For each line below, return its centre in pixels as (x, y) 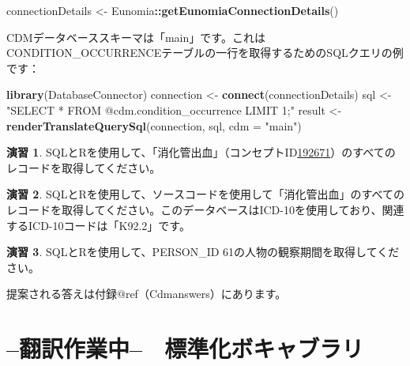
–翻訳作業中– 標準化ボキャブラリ (185, 348)
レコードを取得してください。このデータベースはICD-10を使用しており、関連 (205, 209)
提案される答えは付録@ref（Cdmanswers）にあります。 (147, 294)
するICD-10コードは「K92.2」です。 (98, 225)
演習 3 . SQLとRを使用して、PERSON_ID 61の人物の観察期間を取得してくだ (203, 252)
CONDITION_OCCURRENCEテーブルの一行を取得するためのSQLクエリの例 (205, 53)
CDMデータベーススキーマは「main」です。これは (136, 37)
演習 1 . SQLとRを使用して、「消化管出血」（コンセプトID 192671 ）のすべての (201, 152)
